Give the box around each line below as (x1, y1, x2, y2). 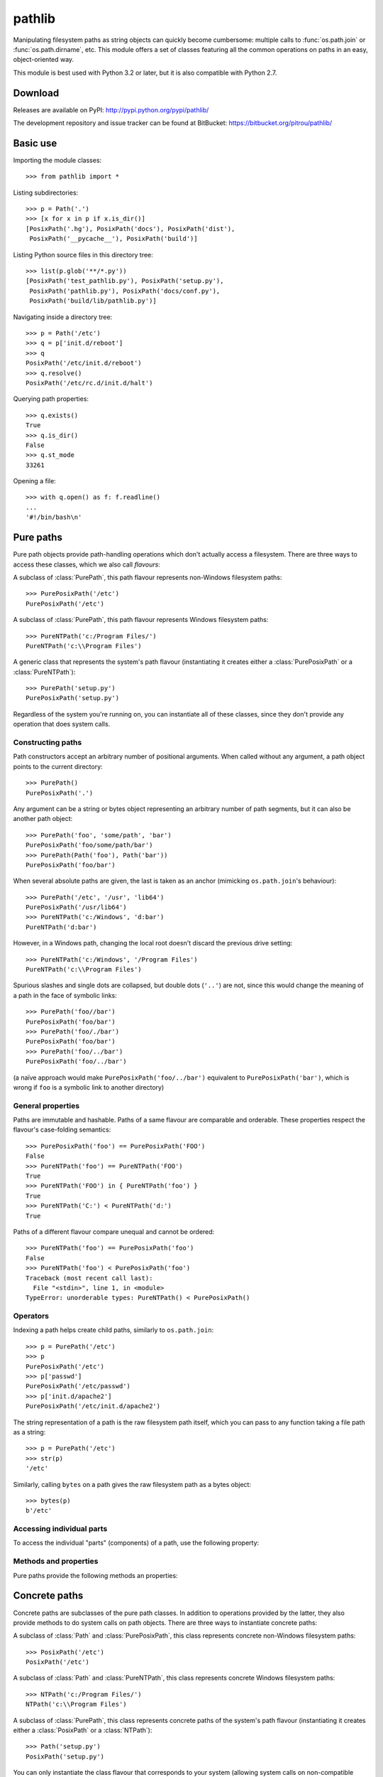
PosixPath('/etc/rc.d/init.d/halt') (26, 379, 153, 387)
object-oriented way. (13, 55, 74, 64)
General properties (13, 1100, 80, 1110)
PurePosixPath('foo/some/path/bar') (26, 841, 153, 849)
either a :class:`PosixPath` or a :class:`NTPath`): (13, 1726, 152, 1734)
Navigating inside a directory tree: (13, 313, 113, 321)
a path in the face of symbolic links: (13, 991, 117, 999)
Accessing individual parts (13, 1524, 108, 1534)
